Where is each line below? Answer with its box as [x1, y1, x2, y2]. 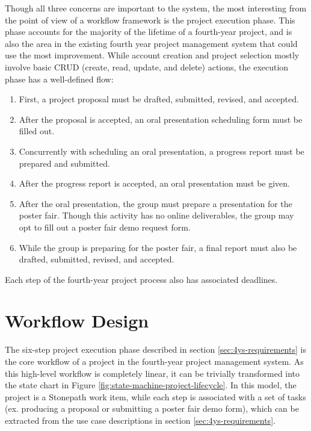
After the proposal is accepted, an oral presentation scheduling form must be [19, 113, 303, 125]
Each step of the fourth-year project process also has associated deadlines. [5, 273, 278, 285]
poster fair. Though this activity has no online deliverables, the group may [19, 209, 294, 222]
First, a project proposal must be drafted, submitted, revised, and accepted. [19, 93, 299, 105]
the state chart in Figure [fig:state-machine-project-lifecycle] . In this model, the [5, 379, 297, 391]
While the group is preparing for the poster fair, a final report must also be [19, 241, 297, 253]
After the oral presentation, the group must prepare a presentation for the [19, 197, 292, 209]
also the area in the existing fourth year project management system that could [5, 37, 298, 49]
